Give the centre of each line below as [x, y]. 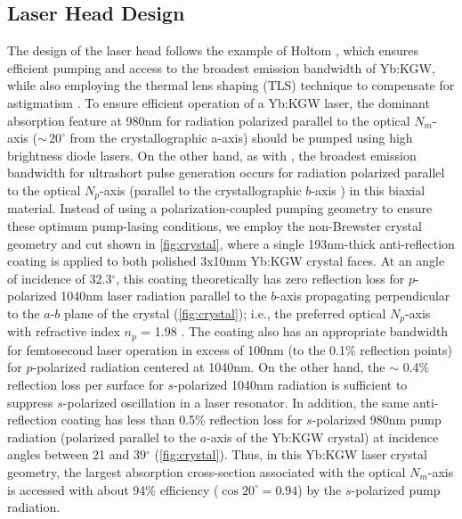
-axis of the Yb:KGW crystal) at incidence [323, 437]
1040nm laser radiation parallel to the [164, 296]
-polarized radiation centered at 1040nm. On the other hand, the [209, 367]
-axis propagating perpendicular [363, 296]
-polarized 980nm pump [377, 420]
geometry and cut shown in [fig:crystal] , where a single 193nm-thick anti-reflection [231, 243]
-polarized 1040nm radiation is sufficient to [291, 385]
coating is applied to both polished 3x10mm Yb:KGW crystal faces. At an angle [226, 261]
